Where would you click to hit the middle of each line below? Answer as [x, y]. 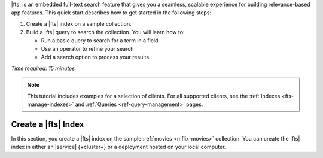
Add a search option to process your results [95, 57]
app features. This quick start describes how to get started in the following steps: [111, 13]
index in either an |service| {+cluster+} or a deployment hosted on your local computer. [118, 147]
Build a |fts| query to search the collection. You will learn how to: [105, 32]
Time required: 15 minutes [43, 68]
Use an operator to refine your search [87, 48]
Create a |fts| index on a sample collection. [79, 23]
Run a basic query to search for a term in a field [100, 40]
